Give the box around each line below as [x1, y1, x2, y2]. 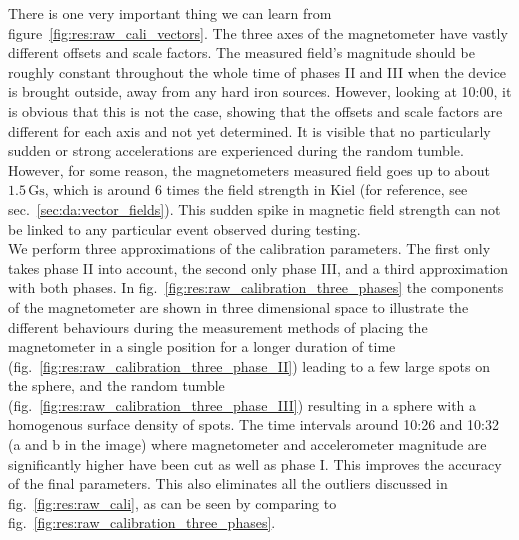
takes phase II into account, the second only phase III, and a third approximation [8, 257, 509, 278]
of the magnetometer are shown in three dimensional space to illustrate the [8, 296, 469, 317]
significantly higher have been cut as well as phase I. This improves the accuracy [8, 453, 502, 474]
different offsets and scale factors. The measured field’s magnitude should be [8, 42, 475, 63]
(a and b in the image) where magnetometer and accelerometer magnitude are [8, 434, 487, 455]
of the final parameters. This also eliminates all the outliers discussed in [8, 473, 448, 494]
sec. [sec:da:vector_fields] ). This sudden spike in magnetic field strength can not [8, 198, 501, 219]
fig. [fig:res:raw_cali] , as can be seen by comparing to [8, 492, 337, 513]
